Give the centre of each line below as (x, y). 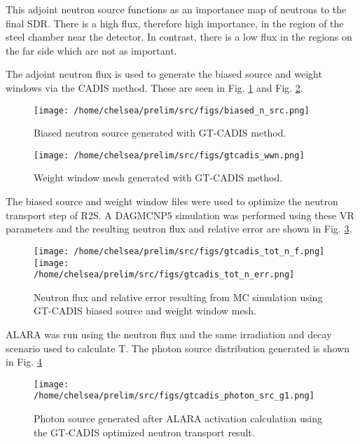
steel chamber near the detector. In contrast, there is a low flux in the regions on (179, 37)
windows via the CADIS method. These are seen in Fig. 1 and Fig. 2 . (154, 87)
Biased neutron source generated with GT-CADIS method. (160, 133)
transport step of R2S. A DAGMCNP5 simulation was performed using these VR (180, 215)
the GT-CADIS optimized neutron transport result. (144, 432)
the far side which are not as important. (91, 50)
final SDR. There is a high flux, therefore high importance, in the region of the (175, 23)
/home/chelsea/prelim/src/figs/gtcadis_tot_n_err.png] (164, 275)
